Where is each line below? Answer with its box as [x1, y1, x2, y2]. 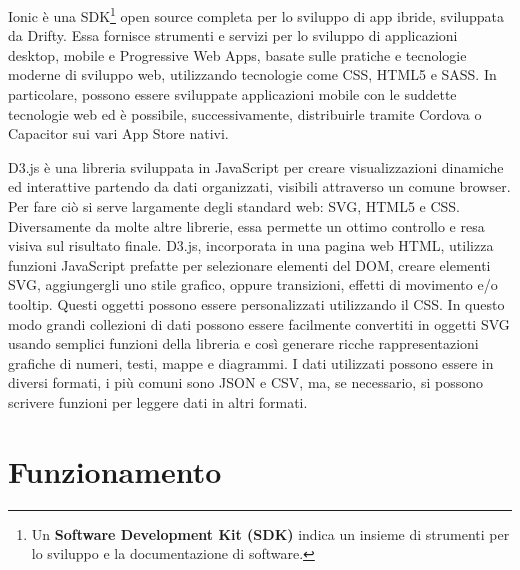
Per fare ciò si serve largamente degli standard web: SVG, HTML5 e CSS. [8, 196, 460, 216]
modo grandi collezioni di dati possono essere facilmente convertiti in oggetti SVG [8, 313, 510, 334]
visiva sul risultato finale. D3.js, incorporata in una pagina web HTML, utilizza [8, 235, 494, 256]
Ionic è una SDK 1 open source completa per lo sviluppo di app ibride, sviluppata [8, 3, 505, 26]
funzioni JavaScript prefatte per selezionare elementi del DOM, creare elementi [8, 254, 491, 275]
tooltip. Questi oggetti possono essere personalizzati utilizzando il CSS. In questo [8, 293, 505, 314]
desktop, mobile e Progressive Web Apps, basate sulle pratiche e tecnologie [8, 44, 467, 65]
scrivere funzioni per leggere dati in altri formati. [8, 391, 308, 412]
